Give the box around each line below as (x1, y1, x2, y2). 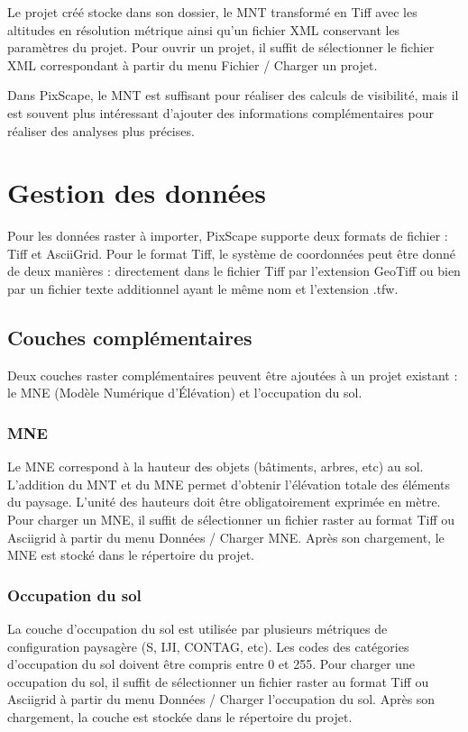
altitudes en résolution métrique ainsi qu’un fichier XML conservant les (7, 20, 400, 39)
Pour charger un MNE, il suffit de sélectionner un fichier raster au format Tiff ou (7, 510, 454, 529)
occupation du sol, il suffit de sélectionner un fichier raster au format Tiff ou (7, 672, 429, 691)
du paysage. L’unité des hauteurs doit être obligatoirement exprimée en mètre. (7, 492, 441, 511)
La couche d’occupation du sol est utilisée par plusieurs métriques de (7, 619, 388, 638)
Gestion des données (7, 174, 267, 211)
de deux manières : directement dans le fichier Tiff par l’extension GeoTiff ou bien (7, 261, 461, 280)
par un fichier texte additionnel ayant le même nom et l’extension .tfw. (7, 279, 399, 298)
